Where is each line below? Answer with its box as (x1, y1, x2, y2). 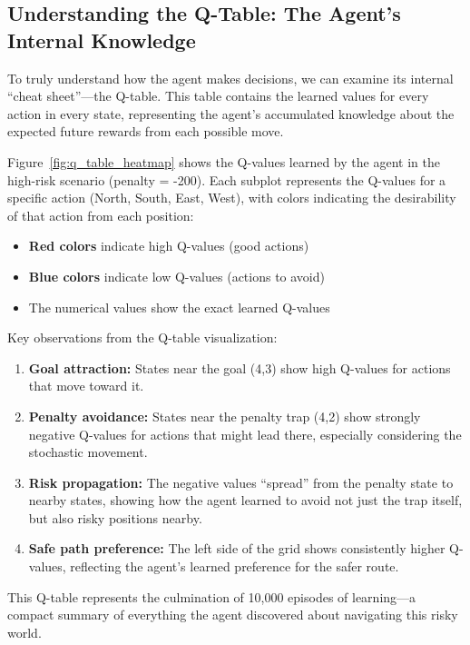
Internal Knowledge (7, 25, 196, 54)
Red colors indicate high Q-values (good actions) (28, 236, 309, 255)
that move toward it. (28, 376, 144, 395)
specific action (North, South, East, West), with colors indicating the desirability (7, 188, 456, 207)
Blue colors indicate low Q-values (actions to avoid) (28, 266, 325, 285)
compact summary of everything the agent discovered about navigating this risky (7, 605, 458, 624)
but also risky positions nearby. (28, 508, 202, 527)
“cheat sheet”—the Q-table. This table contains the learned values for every (7, 86, 429, 105)
